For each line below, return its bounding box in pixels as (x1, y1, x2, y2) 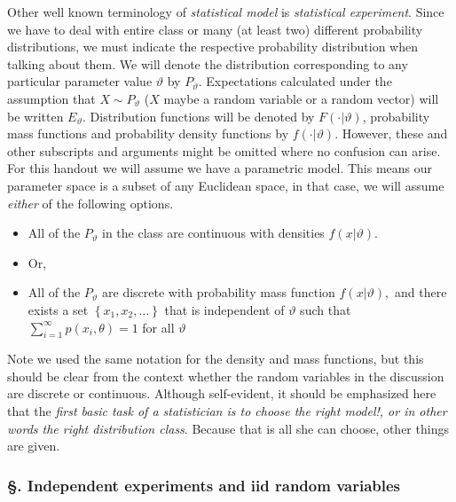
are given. (7, 436, 60, 455)
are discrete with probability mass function (102, 283, 335, 302)
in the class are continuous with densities (102, 224, 325, 242)
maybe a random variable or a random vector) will (163, 89, 439, 107)
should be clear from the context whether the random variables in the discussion (7, 366, 444, 385)
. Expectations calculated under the (198, 72, 392, 90)
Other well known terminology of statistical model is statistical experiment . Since (7, 3, 444, 20)
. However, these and (334, 124, 448, 143)
